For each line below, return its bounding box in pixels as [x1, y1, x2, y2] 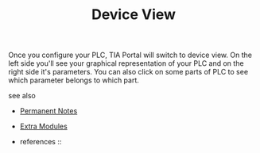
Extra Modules [19, 121, 68, 132]
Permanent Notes [19, 106, 78, 116]
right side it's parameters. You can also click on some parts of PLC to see [8, 67, 249, 77]
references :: [19, 137, 62, 147]
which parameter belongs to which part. [8, 75, 139, 85]
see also [8, 91, 36, 101]
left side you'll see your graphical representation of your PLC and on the [8, 59, 244, 68]
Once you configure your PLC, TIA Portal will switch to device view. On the [8, 50, 253, 60]
